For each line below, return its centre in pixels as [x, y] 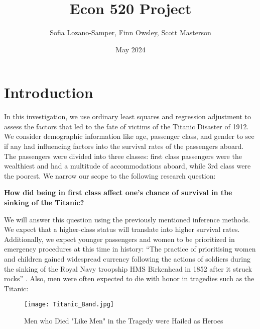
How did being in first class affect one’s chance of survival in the [118, 192]
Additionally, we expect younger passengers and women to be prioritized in [119, 239]
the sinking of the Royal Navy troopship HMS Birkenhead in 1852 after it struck [128, 268]
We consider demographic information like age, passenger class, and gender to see [129, 136]
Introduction [49, 92]
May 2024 [131, 49]
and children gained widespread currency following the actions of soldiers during [127, 258]
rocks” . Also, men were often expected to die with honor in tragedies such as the [129, 278]
